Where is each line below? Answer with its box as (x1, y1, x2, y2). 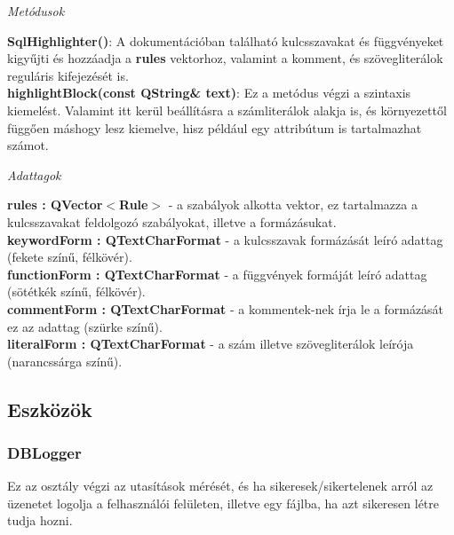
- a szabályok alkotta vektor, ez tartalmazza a (168, 195, 418, 214)
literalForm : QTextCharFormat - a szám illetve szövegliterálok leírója (7, 334, 414, 353)
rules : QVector (7, 195, 103, 214)
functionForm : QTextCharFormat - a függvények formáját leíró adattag (7, 264, 427, 283)
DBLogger (7, 441, 82, 463)
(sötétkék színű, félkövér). (7, 282, 146, 301)
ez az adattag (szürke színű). (7, 317, 163, 335)
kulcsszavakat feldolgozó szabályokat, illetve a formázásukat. (7, 212, 337, 231)
